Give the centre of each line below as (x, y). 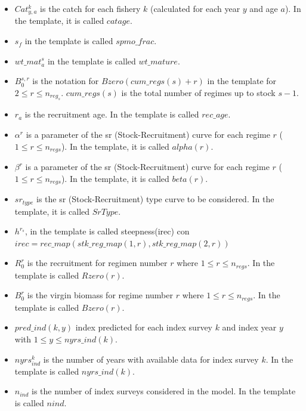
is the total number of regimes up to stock (198, 93)
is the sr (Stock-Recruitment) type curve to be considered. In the (155, 199)
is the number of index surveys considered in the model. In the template (164, 391)
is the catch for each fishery (90, 8)
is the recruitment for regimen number (97, 263)
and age (264, 8)
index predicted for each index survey (144, 327)
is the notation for (66, 81)
